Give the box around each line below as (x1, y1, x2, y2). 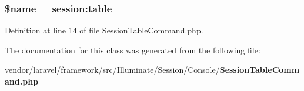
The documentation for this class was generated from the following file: (5, 43, 260, 56)
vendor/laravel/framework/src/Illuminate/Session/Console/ (5, 63, 220, 76)
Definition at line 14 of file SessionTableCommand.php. (5, 24, 203, 36)
